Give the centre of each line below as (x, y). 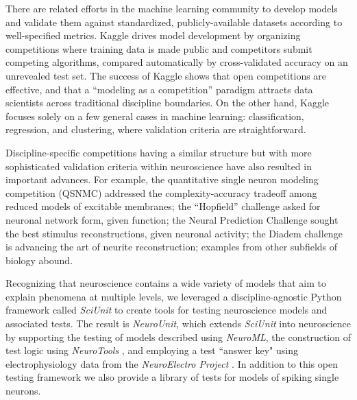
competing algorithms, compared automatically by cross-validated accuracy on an (177, 62)
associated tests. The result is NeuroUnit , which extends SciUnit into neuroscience (178, 323)
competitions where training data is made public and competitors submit (159, 48)
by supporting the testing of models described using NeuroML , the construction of (178, 337)
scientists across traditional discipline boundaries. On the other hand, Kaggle (168, 103)
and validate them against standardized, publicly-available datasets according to (174, 22)
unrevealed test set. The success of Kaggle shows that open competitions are (166, 75)
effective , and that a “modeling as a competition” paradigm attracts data (159, 89)
